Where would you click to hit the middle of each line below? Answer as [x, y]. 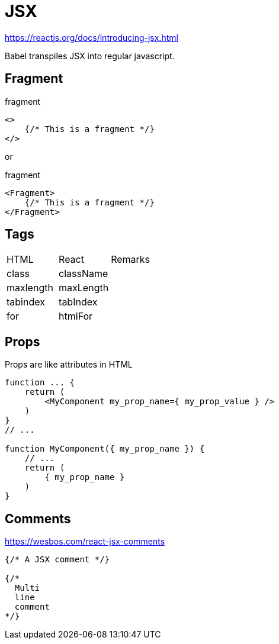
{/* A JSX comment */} [57, 560]
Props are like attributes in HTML [69, 365]
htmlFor [76, 316]
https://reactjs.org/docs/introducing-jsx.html [92, 37]
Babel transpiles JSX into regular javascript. [90, 56]
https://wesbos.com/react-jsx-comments [85, 542]
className [84, 274]
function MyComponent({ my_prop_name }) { [105, 449]
